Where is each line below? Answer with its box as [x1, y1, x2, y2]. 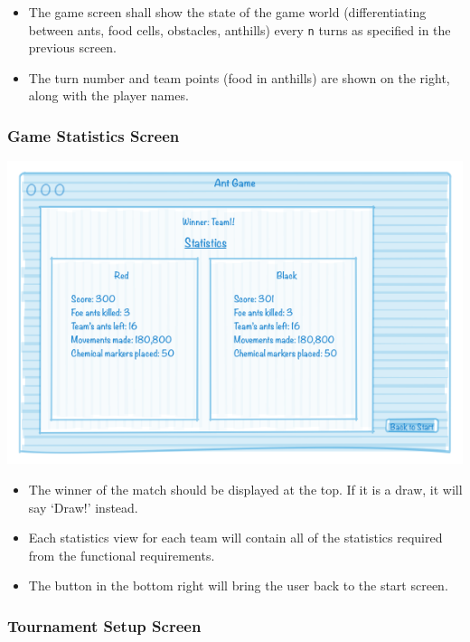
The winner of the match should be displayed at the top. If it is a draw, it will [28, 480, 463, 498]
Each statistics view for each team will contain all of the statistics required [28, 528, 443, 547]
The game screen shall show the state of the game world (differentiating [28, 3, 427, 21]
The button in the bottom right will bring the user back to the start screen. [28, 576, 448, 595]
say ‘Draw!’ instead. [28, 497, 138, 516]
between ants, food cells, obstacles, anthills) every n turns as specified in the [28, 20, 451, 39]
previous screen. [28, 38, 117, 57]
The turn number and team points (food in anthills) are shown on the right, [28, 68, 450, 87]
